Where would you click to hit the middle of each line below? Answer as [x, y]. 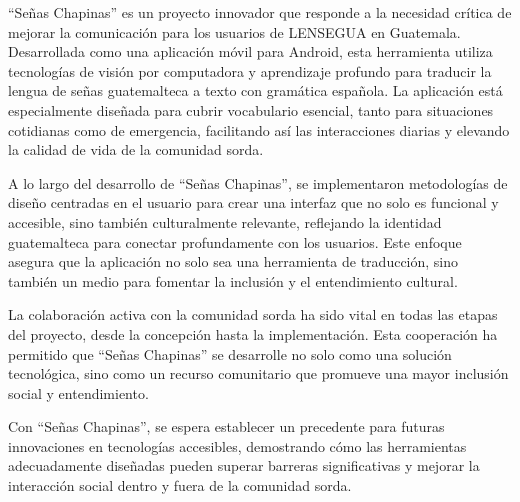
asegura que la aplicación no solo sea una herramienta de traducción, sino [233, 261]
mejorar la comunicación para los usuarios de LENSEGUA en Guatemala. [234, 31]
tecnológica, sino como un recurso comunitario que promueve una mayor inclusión [258, 373]
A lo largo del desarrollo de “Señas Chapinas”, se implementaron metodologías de [258, 182]
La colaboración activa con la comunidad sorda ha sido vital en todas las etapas [253, 314]
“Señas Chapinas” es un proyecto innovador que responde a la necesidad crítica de [260, 12]
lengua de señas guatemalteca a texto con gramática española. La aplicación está [255, 90]
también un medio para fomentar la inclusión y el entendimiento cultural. [233, 280]
